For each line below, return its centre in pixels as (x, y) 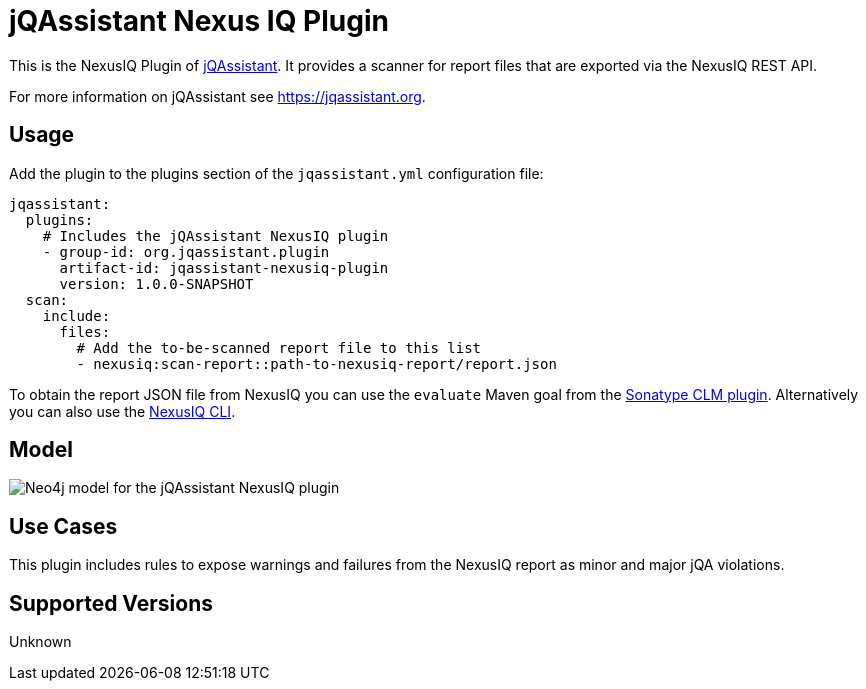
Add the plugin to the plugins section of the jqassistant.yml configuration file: (276, 173)
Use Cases (63, 526)
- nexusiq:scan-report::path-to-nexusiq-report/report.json (316, 363)
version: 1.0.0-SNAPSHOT (156, 283)
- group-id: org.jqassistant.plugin (186, 251)
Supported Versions (111, 603)
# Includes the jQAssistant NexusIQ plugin (215, 235)
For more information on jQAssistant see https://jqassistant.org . (217, 96)
